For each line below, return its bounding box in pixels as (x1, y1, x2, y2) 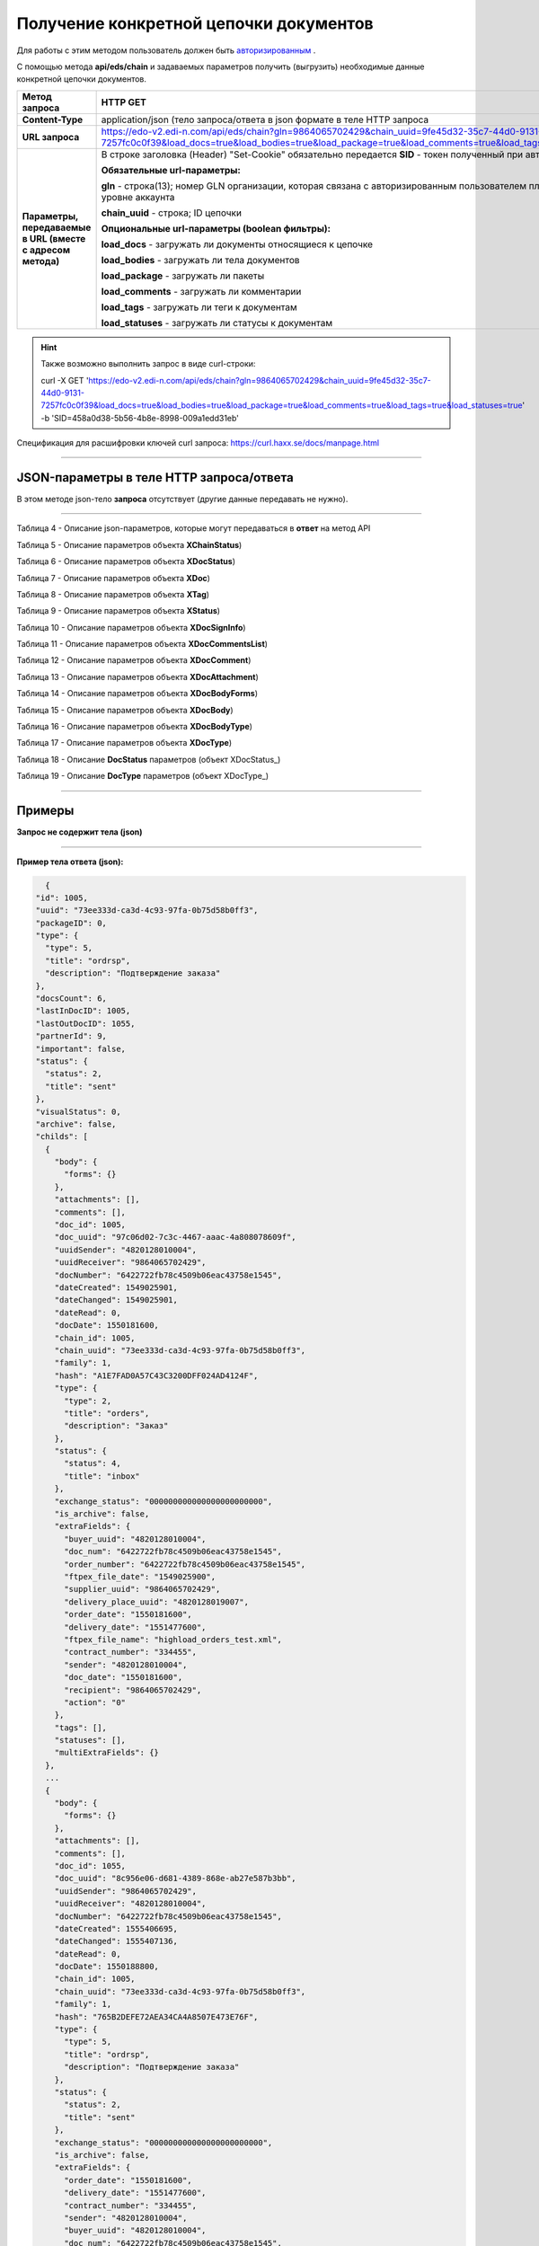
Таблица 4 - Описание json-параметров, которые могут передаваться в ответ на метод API (16, 523, 371, 534)
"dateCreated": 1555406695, (54, 1923, 179, 1933)
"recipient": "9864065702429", (64, 1684, 202, 1695)
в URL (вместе (22, 232, 86, 244)
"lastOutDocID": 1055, (35, 1018, 136, 1029)
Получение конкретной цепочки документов (16, 13, 374, 33)
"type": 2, (64, 1395, 112, 1406)
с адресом (22, 243, 71, 256)
